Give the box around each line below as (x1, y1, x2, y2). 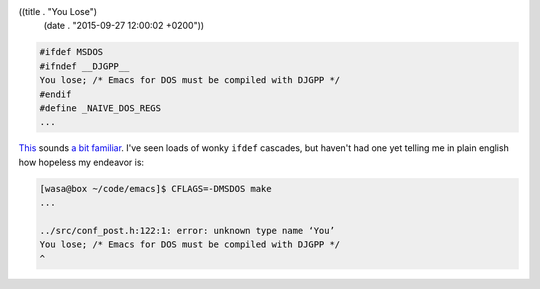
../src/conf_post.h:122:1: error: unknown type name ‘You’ (39, 225, 335, 236)
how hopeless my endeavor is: (18, 156, 145, 168)
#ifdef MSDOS (39, 46, 104, 58)
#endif (39, 88, 72, 100)
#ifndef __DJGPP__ (39, 60, 130, 72)
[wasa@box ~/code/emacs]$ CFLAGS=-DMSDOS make (39, 183, 272, 194)
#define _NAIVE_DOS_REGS (39, 102, 162, 114)
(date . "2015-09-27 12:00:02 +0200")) (43, 20, 205, 32)
